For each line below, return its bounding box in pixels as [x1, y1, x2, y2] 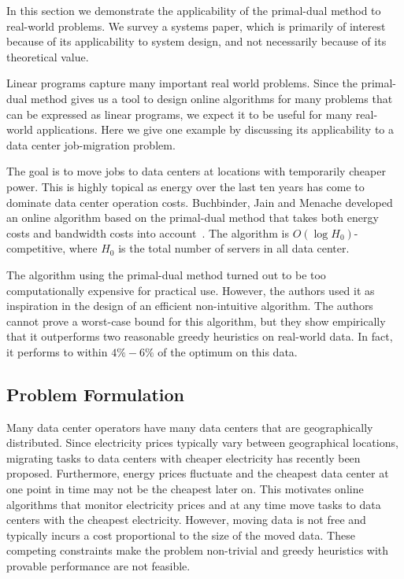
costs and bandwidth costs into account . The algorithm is [6, 224, 289, 241]
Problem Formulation [6, 382, 184, 406]
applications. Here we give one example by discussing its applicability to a [36, 121, 394, 138]
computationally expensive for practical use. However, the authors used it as [6, 282, 375, 298]
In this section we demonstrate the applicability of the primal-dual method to [6, 2, 381, 18]
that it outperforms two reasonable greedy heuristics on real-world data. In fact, [6, 328, 393, 345]
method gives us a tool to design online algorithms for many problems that [31, 90, 393, 106]
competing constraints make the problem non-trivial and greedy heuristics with [6, 542, 389, 559]
